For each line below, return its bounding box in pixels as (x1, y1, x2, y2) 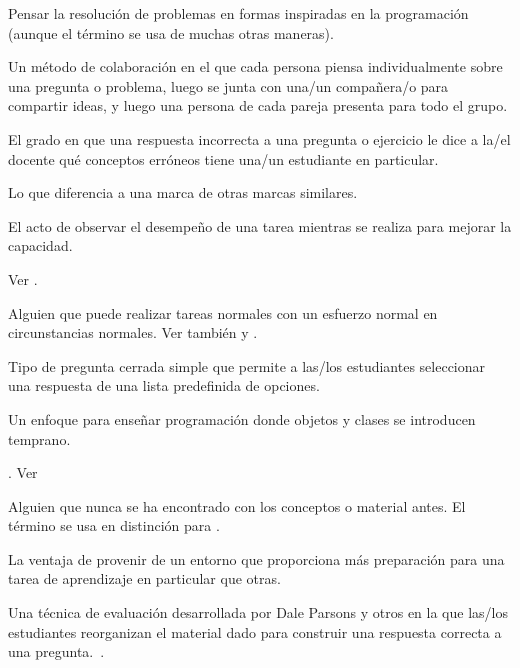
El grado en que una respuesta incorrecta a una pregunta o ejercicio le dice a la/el (8, 128, 511, 149)
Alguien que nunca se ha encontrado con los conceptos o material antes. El (8, 495, 466, 516)
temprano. (8, 428, 71, 449)
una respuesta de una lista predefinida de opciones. (8, 375, 320, 396)
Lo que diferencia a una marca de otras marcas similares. (8, 182, 358, 203)
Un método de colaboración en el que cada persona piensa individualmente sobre (8, 56, 503, 77)
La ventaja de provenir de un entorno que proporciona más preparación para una (8, 548, 505, 569)
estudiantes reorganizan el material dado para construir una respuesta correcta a (8, 621, 502, 642)
